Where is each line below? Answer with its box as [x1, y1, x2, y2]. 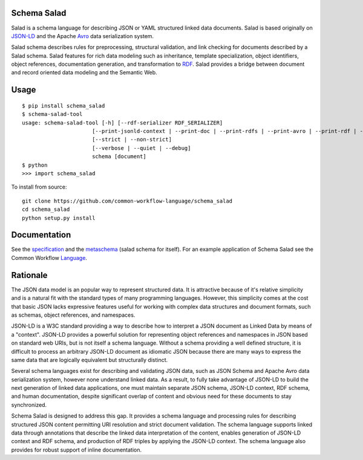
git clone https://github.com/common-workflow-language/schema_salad [22, 197, 233, 204]
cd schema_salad [22, 206, 70, 213]
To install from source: [11, 183, 67, 190]
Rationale [11, 270, 48, 280]
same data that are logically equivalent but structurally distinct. [11, 356, 168, 363]
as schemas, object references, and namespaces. [11, 311, 136, 319]
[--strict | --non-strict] [91, 136, 172, 143]
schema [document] [91, 153, 146, 160]
